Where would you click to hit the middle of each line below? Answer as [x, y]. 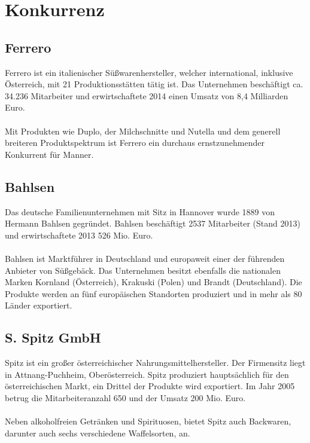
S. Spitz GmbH [53, 337]
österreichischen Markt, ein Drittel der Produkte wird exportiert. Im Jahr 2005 [150, 386]
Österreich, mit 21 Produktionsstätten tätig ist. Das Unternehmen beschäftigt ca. [154, 84]
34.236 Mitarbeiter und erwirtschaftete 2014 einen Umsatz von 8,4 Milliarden [147, 95]
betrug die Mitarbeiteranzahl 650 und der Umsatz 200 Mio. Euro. [125, 397]
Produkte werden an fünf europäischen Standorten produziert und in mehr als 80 [154, 293]
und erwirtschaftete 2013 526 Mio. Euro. [79, 235]
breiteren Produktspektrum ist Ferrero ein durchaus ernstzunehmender [135, 143]
